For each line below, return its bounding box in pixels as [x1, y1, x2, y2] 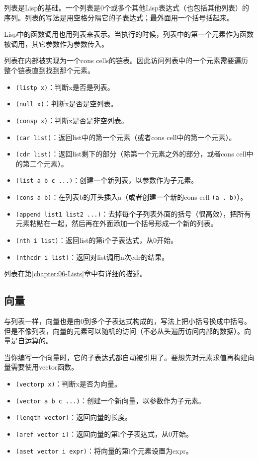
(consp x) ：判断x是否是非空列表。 [15, 115, 128, 125]
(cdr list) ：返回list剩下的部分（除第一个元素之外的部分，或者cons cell [15, 149, 247, 159]
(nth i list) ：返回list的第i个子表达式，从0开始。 [15, 235, 178, 245]
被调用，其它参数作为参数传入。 [4, 38, 108, 49]
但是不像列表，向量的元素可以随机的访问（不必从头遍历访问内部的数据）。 [4, 325, 244, 336]
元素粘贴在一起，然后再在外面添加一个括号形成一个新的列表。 [15, 218, 218, 229]
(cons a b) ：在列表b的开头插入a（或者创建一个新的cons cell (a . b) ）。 [15, 192, 248, 202]
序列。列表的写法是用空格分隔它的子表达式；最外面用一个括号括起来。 [4, 12, 234, 22]
